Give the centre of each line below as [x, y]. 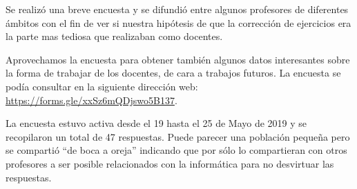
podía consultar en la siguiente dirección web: [102, 86]
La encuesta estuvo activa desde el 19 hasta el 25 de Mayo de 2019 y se [156, 123]
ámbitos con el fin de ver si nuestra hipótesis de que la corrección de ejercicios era [178, 22]
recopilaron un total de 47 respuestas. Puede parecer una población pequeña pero [178, 136]
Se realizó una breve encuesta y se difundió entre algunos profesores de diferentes [177, 9]
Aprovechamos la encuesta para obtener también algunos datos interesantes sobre [178, 59]
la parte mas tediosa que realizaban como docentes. [114, 36]
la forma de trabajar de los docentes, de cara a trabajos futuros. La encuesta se [173, 73]
